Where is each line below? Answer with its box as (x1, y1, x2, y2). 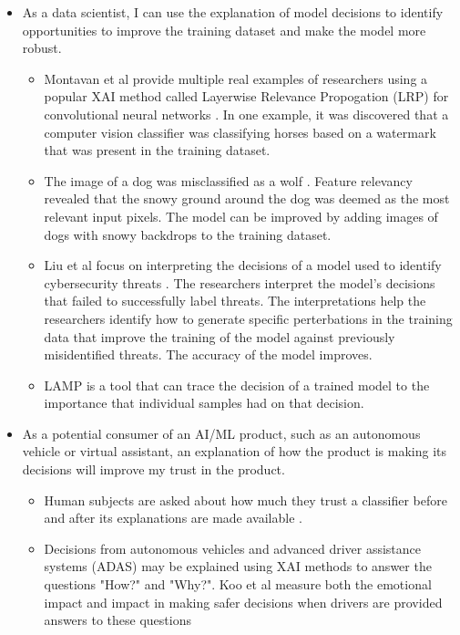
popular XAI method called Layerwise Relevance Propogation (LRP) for (44, 87, 449, 106)
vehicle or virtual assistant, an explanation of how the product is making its (22, 442, 447, 461)
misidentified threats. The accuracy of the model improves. (44, 345, 373, 364)
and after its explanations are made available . (44, 508, 302, 527)
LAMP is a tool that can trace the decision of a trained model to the (44, 375, 430, 394)
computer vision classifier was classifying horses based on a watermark (44, 122, 436, 141)
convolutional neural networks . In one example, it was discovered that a (44, 104, 449, 123)
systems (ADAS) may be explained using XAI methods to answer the (44, 557, 432, 576)
